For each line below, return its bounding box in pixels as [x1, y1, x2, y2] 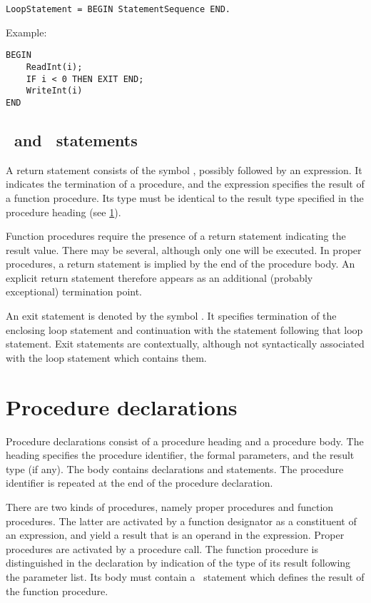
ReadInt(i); [26, 61, 83, 72]
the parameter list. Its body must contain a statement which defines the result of [6, 569, 365, 584]
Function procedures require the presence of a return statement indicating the [6, 228, 346, 243]
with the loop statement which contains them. [6, 350, 207, 365]
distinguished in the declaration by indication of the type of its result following [6, 555, 351, 570]
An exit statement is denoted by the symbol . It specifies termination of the [6, 308, 337, 323]
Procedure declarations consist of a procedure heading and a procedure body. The [6, 433, 364, 448]
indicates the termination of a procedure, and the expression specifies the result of [6, 176, 365, 191]
